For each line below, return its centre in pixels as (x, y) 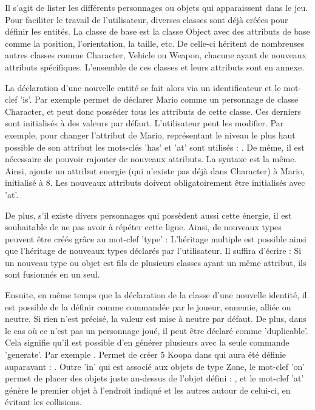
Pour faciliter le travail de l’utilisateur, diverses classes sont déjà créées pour (147, 19)
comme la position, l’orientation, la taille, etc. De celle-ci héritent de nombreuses (155, 43)
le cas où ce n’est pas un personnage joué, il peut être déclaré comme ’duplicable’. (157, 330)
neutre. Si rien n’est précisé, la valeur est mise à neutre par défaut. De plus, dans (156, 319)
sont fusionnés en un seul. (52, 274)
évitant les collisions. (43, 402)
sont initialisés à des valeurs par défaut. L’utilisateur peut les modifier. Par (144, 123)
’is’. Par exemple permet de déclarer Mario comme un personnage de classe (159, 99)
